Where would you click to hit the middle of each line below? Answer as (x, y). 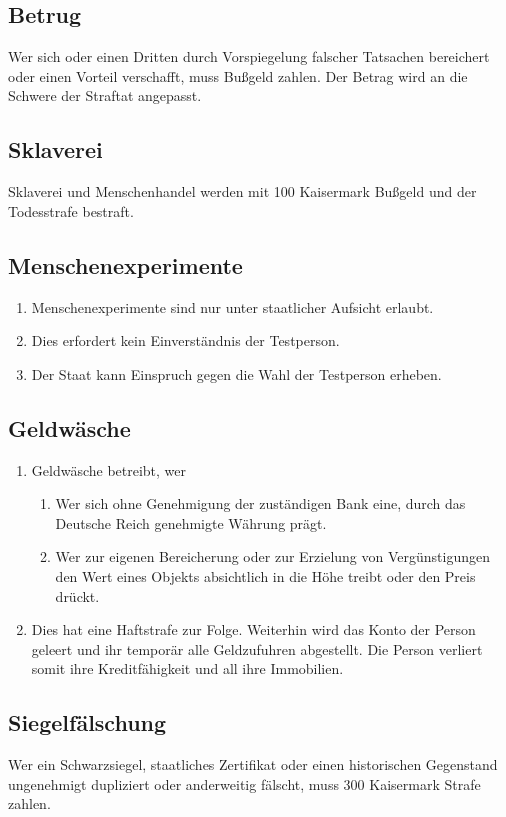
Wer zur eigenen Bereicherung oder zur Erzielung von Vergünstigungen (273, 556)
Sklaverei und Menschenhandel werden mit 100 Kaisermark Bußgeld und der (242, 191)
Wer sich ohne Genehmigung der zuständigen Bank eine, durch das (260, 503)
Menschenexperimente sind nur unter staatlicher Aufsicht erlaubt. (232, 306)
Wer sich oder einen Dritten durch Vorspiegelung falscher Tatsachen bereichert (249, 56)
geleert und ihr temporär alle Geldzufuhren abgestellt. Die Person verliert (257, 648)
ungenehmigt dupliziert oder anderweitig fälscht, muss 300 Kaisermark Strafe (244, 783)
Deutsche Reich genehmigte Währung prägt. (191, 522)
